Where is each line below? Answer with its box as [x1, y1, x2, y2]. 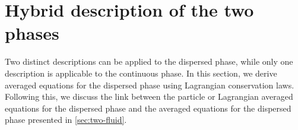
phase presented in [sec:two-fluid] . [5, 113, 127, 126]
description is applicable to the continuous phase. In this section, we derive [5, 66, 277, 79]
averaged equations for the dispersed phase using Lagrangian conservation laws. [5, 78, 294, 91]
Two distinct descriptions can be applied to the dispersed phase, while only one [5, 55, 293, 68]
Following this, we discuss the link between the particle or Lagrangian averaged [5, 90, 293, 103]
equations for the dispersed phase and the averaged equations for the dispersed [5, 102, 291, 114]
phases [5, 21, 59, 45]
